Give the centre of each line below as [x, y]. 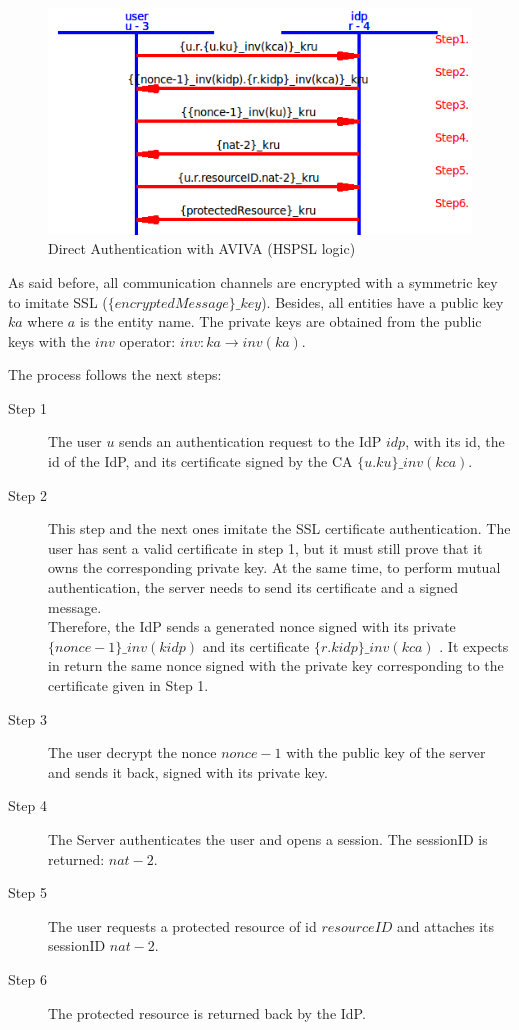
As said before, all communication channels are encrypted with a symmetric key [253, 281]
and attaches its [446, 925]
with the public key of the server [386, 752]
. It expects [474, 645]
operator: [147, 340]
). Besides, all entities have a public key [382, 301]
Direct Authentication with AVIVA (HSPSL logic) [202, 248]
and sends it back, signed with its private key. [188, 771]
